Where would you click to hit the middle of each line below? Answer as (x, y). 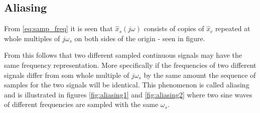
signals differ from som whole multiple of (67, 75)
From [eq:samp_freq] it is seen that (58, 28)
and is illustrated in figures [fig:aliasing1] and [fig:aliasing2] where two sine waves (128, 94)
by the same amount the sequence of (200, 75)
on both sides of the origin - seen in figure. (140, 38)
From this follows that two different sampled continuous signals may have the (123, 55)
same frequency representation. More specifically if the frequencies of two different (130, 65)
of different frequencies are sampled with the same (81, 104)
